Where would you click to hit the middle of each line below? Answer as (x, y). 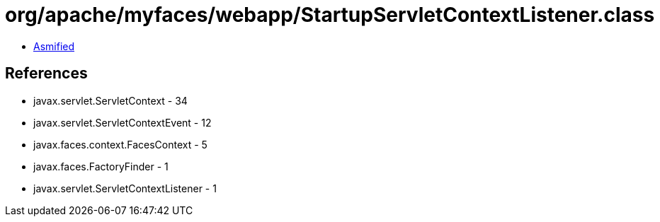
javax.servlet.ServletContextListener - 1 (125, 188)
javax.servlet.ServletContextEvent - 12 (123, 122)
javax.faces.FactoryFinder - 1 (101, 166)
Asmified (54, 46)
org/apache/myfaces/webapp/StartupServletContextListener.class (330, 15)
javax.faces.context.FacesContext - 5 (120, 144)
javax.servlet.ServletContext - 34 (110, 100)
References (46, 74)
